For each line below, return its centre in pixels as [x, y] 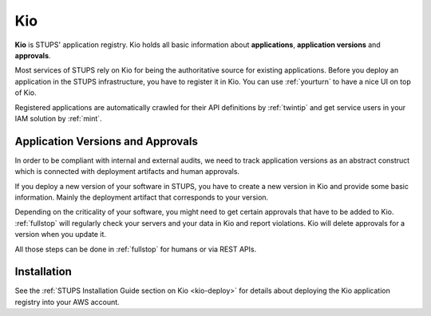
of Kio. [26, 93]
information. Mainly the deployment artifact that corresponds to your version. [142, 197]
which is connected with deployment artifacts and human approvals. [127, 172]
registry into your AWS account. [67, 302]
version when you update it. [61, 235]
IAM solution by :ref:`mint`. [59, 118]
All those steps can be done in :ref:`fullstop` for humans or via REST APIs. [136, 249]
